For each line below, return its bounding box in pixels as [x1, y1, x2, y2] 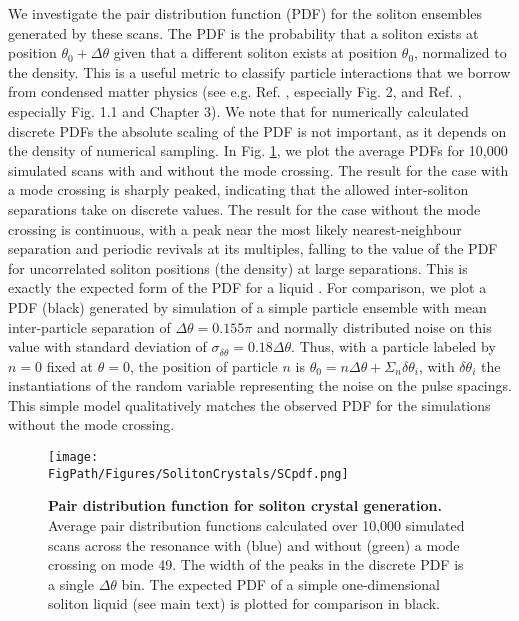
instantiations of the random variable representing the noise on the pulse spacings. [8, 375, 512, 396]
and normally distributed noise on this [256, 316, 492, 337]
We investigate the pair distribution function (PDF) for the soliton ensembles [8, 3, 483, 23]
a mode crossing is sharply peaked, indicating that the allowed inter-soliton [8, 179, 469, 200]
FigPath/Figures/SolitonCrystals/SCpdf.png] [48, 466, 349, 481]
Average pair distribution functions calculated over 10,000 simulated [48, 514, 465, 535]
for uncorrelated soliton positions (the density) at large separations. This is [8, 257, 468, 278]
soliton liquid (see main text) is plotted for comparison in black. [48, 593, 441, 614]
